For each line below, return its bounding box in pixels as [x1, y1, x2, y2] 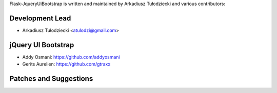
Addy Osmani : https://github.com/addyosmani [22, 54, 120, 60]
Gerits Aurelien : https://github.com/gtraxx [22, 61, 111, 67]
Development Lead [9, 14, 71, 22]
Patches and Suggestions [9, 74, 93, 83]
